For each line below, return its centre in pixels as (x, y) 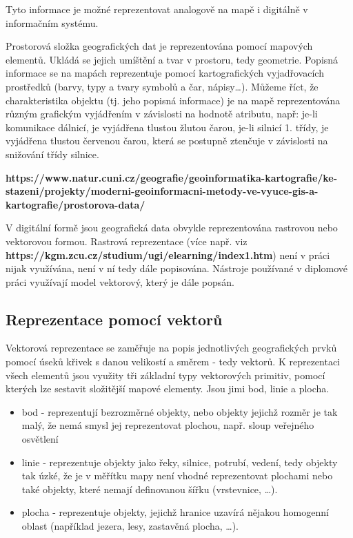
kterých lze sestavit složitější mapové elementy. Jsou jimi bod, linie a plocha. (168, 388)
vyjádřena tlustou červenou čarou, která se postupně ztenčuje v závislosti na (167, 141)
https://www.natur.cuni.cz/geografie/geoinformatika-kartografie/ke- (172, 177)
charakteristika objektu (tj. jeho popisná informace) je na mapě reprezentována (173, 100)
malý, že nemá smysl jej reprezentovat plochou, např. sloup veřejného (168, 425)
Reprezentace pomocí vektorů (114, 319)
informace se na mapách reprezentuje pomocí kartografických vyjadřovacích (165, 73)
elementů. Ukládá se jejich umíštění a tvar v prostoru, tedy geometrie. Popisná (172, 59)
